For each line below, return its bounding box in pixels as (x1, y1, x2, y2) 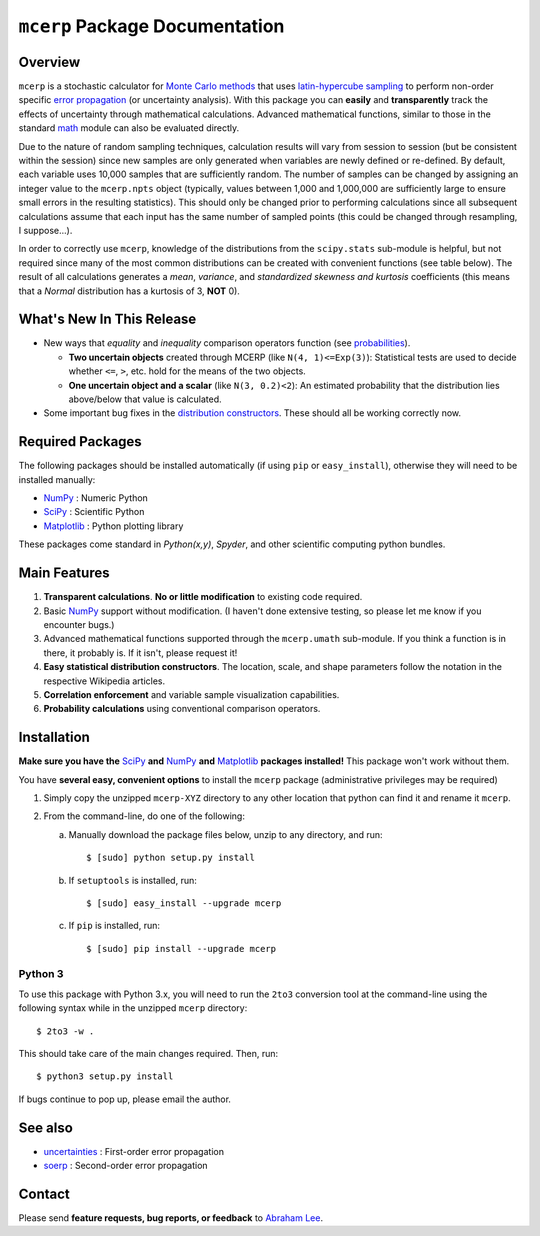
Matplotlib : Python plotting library (43, 520, 184, 532)
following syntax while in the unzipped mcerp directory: (18, 1002, 248, 1014)
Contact (18, 1185, 70, 1202)
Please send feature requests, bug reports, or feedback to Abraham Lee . (18, 1212, 324, 1224)
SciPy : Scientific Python (43, 506, 145, 518)
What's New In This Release (18, 311, 197, 328)
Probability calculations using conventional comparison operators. (43, 703, 321, 715)
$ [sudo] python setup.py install (86, 852, 255, 864)
